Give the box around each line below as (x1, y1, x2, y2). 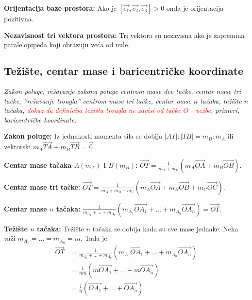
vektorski (4, 141, 31, 152)
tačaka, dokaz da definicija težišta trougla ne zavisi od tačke (4, 105, 181, 115)
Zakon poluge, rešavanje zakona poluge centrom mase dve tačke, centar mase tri (4, 86, 241, 96)
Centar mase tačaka (4, 159, 72, 170)
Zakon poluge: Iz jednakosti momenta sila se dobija (4, 131, 163, 141)
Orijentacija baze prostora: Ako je (4, 3, 117, 13)
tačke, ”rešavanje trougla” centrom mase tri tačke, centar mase (4, 95, 191, 106)
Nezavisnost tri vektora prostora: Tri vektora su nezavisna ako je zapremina (4, 30, 245, 40)
